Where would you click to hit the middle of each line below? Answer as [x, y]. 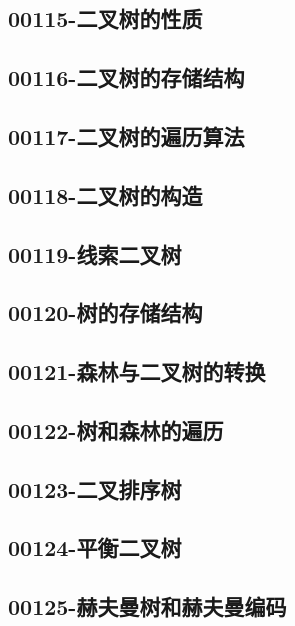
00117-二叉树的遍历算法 [126, 135]
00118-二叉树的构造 [105, 194]
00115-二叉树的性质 [105, 18]
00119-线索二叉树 [95, 253]
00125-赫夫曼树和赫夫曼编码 [147, 606]
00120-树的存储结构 [105, 312]
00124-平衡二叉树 [95, 547]
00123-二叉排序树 [95, 488]
